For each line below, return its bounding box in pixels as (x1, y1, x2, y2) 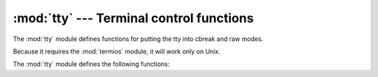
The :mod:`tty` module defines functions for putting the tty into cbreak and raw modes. (13, 35, 264, 43)
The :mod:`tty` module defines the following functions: (13, 60, 170, 69)
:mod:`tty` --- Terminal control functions (13, 10, 254, 26)
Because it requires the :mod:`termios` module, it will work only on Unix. (13, 47, 220, 55)
